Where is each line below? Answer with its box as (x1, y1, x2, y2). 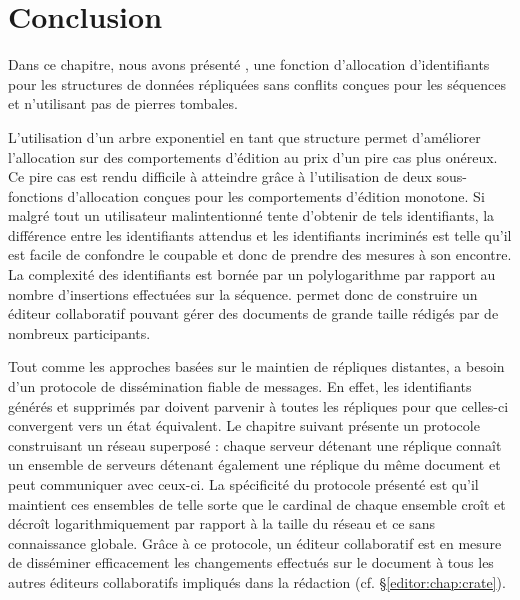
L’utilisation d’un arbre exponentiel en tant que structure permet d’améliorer (8, 126, 481, 147)
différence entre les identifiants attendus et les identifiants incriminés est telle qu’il (8, 224, 512, 245)
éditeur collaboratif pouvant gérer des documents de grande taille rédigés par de (8, 303, 499, 324)
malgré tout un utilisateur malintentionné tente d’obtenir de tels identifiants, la (8, 205, 495, 226)
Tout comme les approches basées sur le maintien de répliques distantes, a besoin (8, 356, 505, 377)
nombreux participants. (8, 322, 151, 343)
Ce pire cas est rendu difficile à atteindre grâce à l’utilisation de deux (8, 166, 432, 187)
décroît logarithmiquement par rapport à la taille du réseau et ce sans (8, 513, 436, 534)
